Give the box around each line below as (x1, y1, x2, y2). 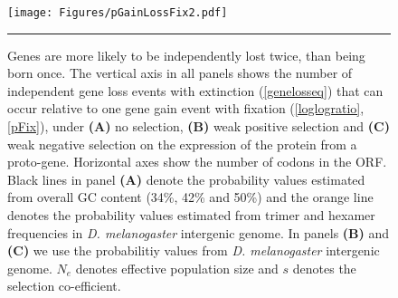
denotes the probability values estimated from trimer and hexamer (7, 206, 375, 224)
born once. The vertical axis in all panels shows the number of (7, 63, 353, 82)
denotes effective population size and (75, 258, 279, 277)
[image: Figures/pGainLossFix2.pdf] (7, 6, 228, 19)
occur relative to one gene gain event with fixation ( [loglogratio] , (7, 99, 365, 118)
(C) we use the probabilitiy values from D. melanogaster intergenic (7, 241, 380, 260)
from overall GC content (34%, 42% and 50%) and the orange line (7, 187, 374, 207)
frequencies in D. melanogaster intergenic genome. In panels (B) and (7, 223, 390, 242)
